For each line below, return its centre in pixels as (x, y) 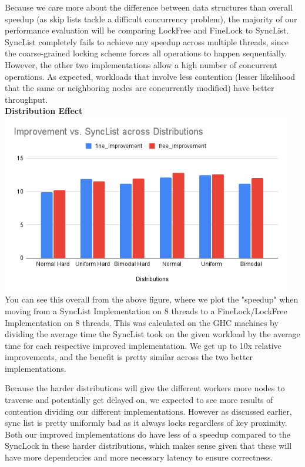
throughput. (26, 99)
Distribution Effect (44, 111)
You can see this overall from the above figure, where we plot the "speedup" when (152, 299)
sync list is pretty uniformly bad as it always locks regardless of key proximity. (146, 423)
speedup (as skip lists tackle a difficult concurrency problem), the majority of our (151, 19)
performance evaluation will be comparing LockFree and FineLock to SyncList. (147, 30)
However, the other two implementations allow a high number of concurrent (141, 64)
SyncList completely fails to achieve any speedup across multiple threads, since (147, 41)
